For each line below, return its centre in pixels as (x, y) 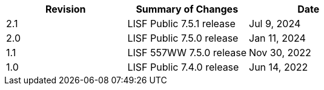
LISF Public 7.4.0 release (183, 67)
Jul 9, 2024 (275, 24)
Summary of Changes (187, 9)
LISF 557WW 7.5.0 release (187, 53)
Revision (65, 9)
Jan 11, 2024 (277, 38)
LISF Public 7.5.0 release (183, 38)
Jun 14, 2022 (279, 67)
